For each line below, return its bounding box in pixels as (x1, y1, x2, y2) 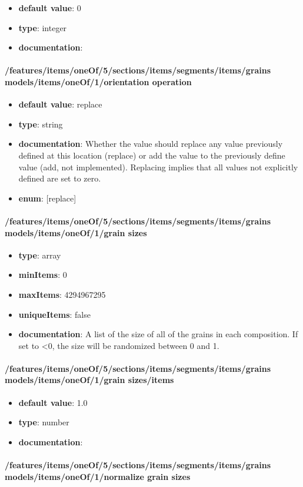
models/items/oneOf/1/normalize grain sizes (5, 470, 191, 482)
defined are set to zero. (18, 172, 101, 184)
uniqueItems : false (18, 308, 91, 320)
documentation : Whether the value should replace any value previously (18, 137, 283, 150)
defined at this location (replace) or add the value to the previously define (18, 149, 285, 161)
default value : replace (18, 98, 102, 110)
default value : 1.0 (18, 396, 88, 408)
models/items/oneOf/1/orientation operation (5, 75, 192, 88)
